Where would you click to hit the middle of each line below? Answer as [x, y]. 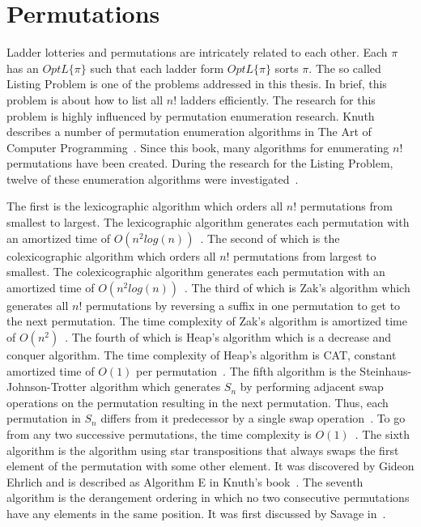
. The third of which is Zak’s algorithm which [298, 287]
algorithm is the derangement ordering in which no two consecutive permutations [208, 497]
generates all [38, 305]
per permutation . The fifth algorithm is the [246, 370]
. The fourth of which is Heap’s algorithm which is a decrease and [228, 337]
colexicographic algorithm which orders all [111, 255]
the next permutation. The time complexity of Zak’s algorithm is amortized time [207, 321]
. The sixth [383, 434]
